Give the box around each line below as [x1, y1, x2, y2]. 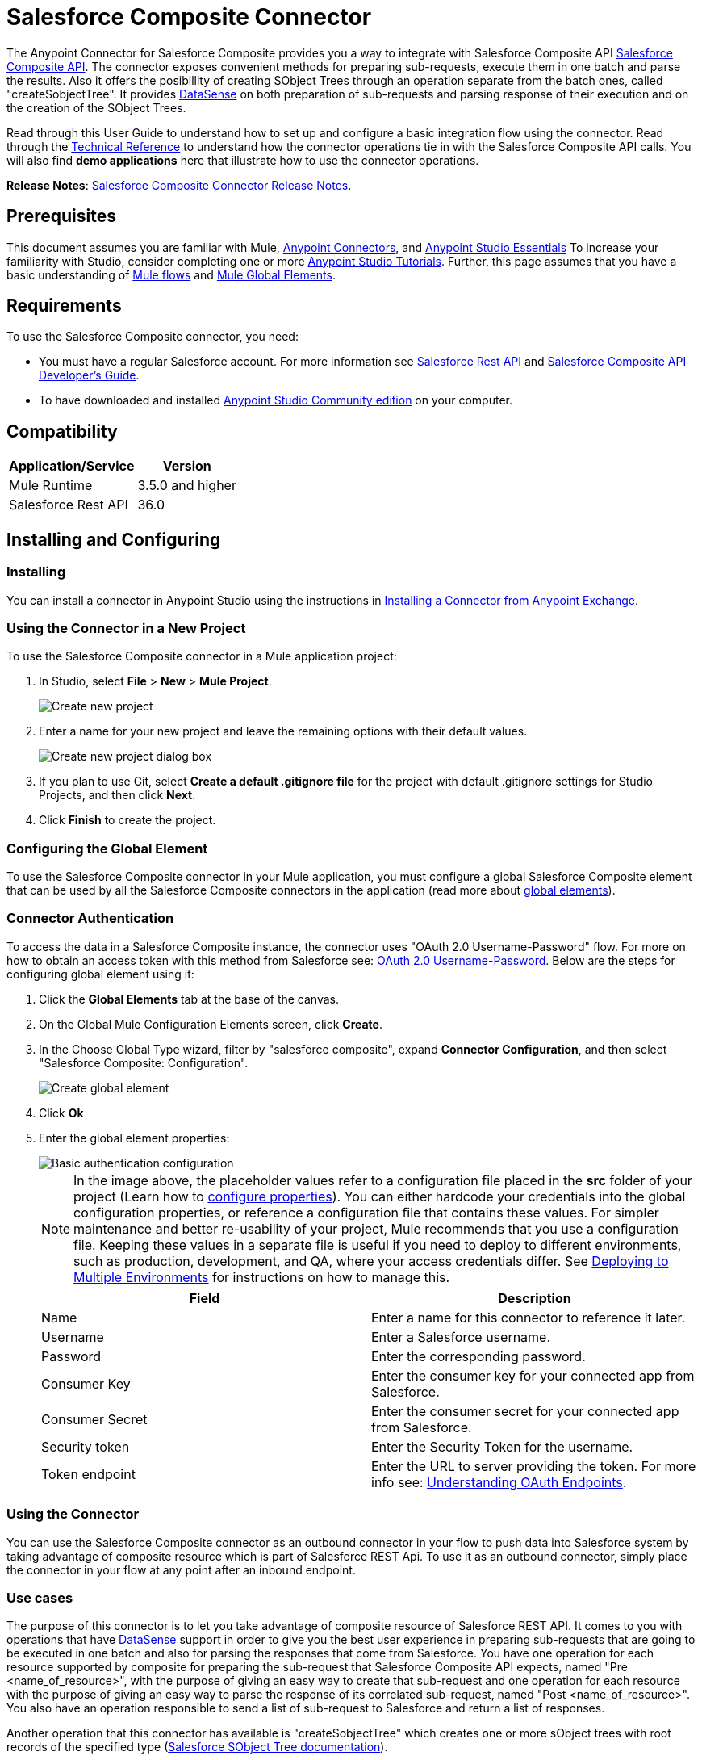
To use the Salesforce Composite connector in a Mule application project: [6, 649, 397, 664]
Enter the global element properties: [39, 1130, 230, 1145]
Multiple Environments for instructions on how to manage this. [73, 1268, 450, 1285]
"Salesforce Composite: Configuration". [39, 1055, 249, 1070]
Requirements [6, 295, 122, 316]
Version [162, 458, 211, 475]
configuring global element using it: [6, 966, 194, 981]
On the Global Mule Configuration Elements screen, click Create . [39, 1016, 382, 1031]
